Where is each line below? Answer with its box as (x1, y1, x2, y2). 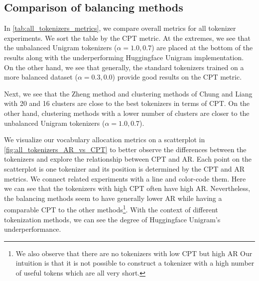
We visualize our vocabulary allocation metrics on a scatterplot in (4, 134, 205, 145)
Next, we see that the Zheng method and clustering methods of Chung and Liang (4, 88, 253, 98)
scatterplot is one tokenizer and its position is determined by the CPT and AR (4, 163, 245, 174)
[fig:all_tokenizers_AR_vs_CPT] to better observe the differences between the (4, 144, 247, 154)
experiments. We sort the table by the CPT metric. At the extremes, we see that (4, 32, 251, 43)
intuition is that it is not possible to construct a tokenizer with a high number (15, 258, 255, 268)
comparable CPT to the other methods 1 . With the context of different (4, 203, 218, 214)
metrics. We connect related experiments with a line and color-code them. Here (4, 173, 246, 184)
